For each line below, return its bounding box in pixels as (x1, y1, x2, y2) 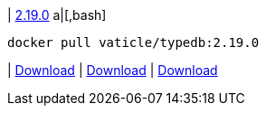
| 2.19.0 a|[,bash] (7, 7, 107, 23)
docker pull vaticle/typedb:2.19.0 (7, 35, 260, 50)
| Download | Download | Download (7, 62, 218, 78)
